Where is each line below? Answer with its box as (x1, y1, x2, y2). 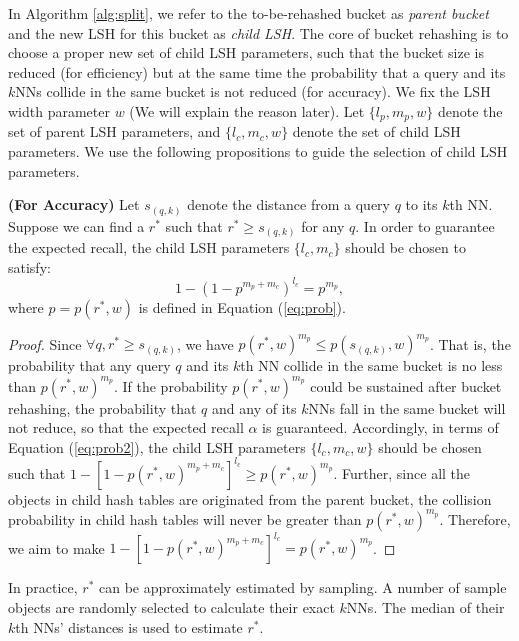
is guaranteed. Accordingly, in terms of (262, 417, 499, 438)
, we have (176, 333, 234, 354)
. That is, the (429, 333, 511, 354)
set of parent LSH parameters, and (8, 121, 221, 142)
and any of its (212, 397, 297, 418)
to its (405, 194, 438, 215)
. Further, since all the (333, 462, 471, 483)
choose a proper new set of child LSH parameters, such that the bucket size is (8, 42, 484, 63)
